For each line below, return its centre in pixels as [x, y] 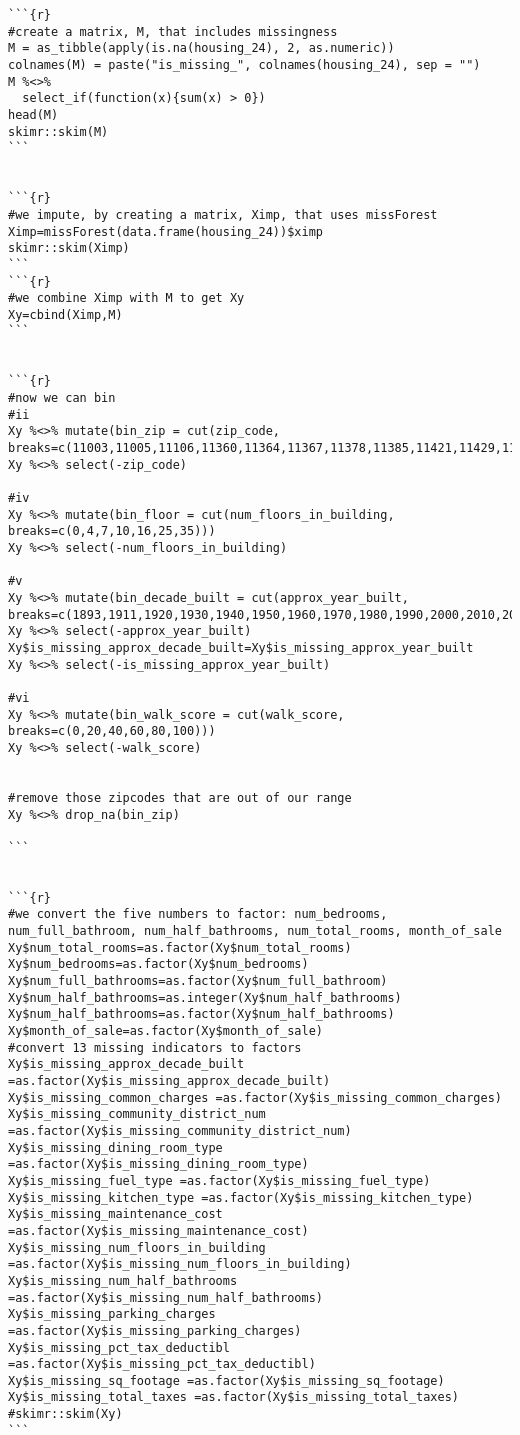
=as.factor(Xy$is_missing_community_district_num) [180, 1130]
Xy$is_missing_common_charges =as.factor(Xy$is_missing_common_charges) [255, 1097]
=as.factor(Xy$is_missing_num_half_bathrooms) [165, 1297]
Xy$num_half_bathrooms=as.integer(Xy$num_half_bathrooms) [205, 997]
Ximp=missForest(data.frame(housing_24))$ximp [165, 231]
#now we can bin [62, 398]
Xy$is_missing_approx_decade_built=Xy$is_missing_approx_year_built [241, 647]
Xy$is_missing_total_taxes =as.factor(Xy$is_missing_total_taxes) [234, 1397]
